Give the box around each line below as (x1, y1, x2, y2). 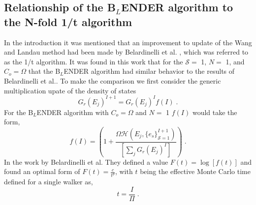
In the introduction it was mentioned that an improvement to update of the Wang (4, 37, 252, 47)
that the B (28, 66, 61, 76)
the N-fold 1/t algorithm (4, 14, 132, 29)
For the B (4, 107, 33, 117)
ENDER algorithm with (36, 107, 109, 117)
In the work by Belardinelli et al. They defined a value (4, 156, 168, 167)
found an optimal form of (4, 166, 80, 176)
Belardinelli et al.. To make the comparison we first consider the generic (4, 75, 221, 86)
